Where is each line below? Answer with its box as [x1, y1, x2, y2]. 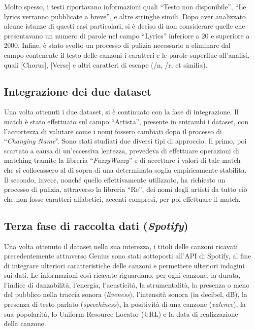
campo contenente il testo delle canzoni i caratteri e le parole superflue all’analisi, [4, 49, 250, 60]
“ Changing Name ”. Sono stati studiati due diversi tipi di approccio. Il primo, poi [4, 136, 247, 146]
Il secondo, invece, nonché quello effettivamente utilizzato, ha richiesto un [4, 174, 225, 184]
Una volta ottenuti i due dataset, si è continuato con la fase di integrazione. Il [4, 107, 239, 117]
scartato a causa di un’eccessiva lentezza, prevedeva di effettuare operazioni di [4, 145, 239, 155]
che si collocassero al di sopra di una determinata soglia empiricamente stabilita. [4, 164, 247, 175]
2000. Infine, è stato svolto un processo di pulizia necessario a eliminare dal [4, 40, 231, 50]
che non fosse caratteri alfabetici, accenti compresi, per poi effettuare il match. [4, 193, 241, 204]
